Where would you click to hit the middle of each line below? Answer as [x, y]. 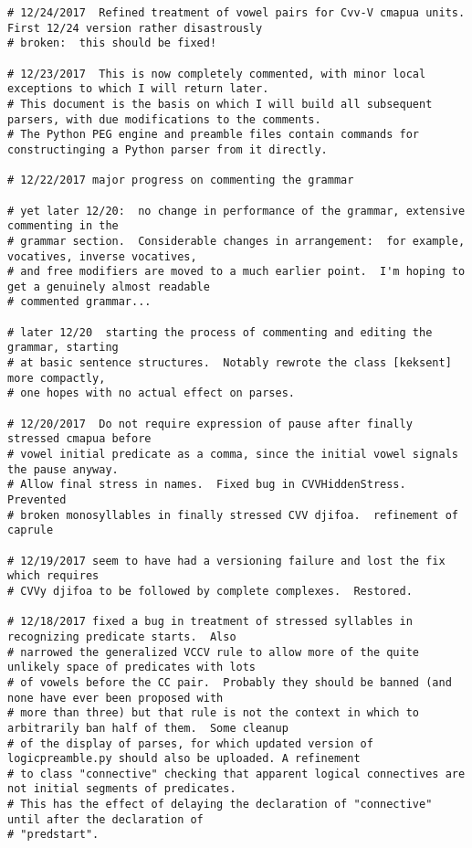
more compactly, [57, 378]
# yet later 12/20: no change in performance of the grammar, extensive [236, 211]
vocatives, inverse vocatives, [102, 256]
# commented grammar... [79, 302]
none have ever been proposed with [115, 698]
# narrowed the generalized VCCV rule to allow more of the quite [214, 652]
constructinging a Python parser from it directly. [168, 149]
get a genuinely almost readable [109, 286]
